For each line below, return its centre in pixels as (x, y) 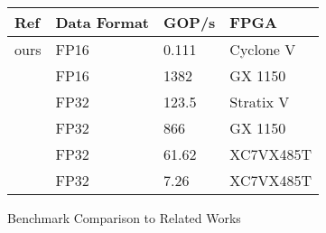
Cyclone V (263, 49)
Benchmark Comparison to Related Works (124, 218)
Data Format (102, 22)
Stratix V (260, 102)
